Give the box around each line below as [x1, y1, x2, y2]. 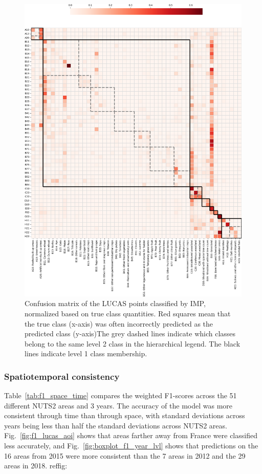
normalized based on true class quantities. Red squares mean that [25, 308, 231, 318]
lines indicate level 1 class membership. [25, 348, 147, 359]
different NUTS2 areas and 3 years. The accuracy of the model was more [4, 400, 233, 411]
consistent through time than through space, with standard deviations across [4, 410, 245, 421]
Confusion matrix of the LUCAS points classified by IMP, [25, 298, 206, 309]
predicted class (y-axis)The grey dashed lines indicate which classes [25, 328, 236, 339]
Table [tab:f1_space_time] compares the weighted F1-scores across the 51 [4, 390, 237, 401]
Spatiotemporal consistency [4, 370, 120, 382]
